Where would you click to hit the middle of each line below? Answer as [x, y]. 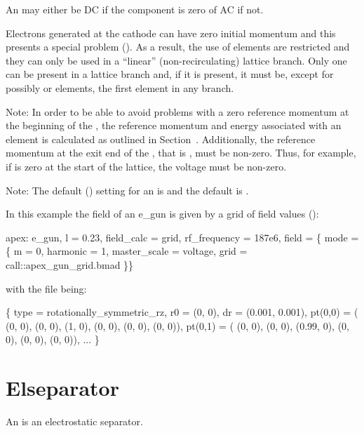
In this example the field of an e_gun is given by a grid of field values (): [162, 214]
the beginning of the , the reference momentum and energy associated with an [174, 125]
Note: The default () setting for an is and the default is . [127, 190]
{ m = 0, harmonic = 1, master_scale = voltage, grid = [127, 251]
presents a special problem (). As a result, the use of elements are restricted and [178, 47]
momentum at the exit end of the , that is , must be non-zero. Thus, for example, [181, 153]
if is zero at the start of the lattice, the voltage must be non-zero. [146, 166]
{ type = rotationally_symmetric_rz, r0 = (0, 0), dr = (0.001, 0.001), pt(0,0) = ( [182, 312]
